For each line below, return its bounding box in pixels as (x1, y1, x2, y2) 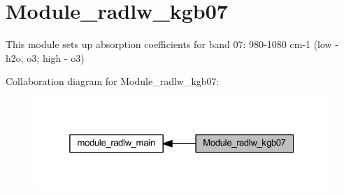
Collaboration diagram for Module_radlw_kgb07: (6, 74, 220, 88)
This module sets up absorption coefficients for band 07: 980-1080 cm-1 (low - (6, 37, 339, 52)
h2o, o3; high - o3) (6, 50, 85, 65)
